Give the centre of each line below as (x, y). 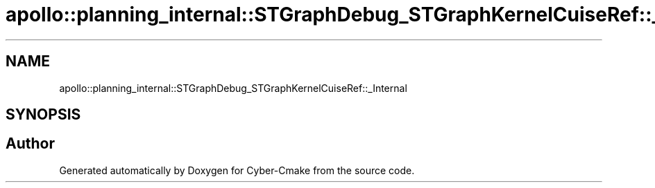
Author (30, 144)
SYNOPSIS (43, 115)
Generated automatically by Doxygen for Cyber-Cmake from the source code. (237, 170)
